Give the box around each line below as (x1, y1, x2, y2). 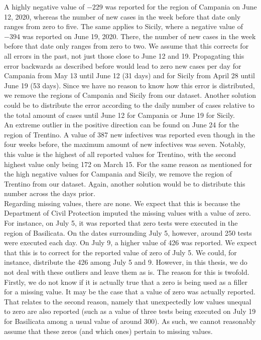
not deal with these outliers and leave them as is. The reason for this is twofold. (4, 267, 249, 277)
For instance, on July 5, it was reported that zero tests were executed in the (4, 218, 238, 228)
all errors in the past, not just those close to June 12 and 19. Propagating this (4, 50, 244, 61)
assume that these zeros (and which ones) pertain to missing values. (4, 325, 213, 336)
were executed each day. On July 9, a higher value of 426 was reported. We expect (4, 237, 257, 248)
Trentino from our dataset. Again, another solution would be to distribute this (4, 178, 245, 189)
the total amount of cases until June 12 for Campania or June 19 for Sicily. (4, 109, 235, 120)
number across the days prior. (4, 188, 95, 199)
